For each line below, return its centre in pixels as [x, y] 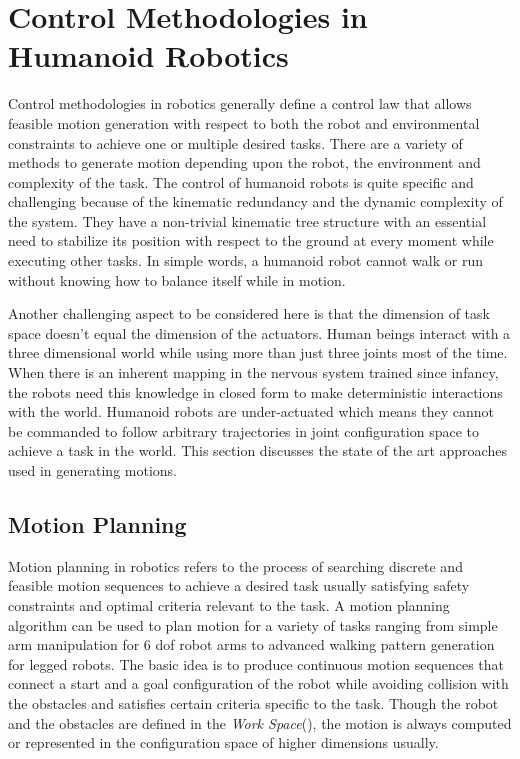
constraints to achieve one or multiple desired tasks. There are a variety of [235, 142]
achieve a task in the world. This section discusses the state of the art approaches [257, 450]
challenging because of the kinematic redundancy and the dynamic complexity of [255, 201]
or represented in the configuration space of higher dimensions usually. [223, 742]
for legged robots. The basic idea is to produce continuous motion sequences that [256, 663]
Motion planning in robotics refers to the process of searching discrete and [235, 565]
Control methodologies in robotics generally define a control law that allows [240, 103]
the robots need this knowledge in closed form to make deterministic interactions [255, 391]
